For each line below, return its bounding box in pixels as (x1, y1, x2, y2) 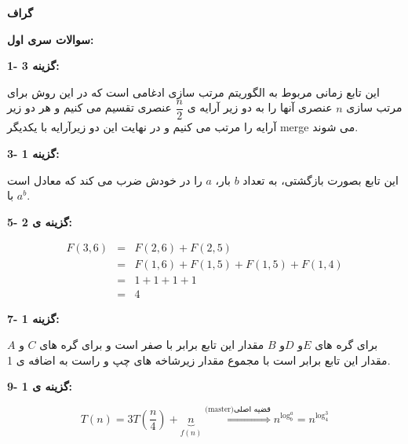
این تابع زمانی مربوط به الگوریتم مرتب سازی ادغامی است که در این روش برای (7, 83, 380, 100)
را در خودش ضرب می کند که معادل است (7, 171, 202, 188)
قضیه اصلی (233, 405, 271, 413)
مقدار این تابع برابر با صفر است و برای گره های (39, 336, 264, 353)
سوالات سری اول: (7, 31, 94, 47)
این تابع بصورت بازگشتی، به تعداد (242, 171, 399, 188)
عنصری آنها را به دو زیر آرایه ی (187, 99, 333, 116)
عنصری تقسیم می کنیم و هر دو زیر (7, 99, 172, 116)
